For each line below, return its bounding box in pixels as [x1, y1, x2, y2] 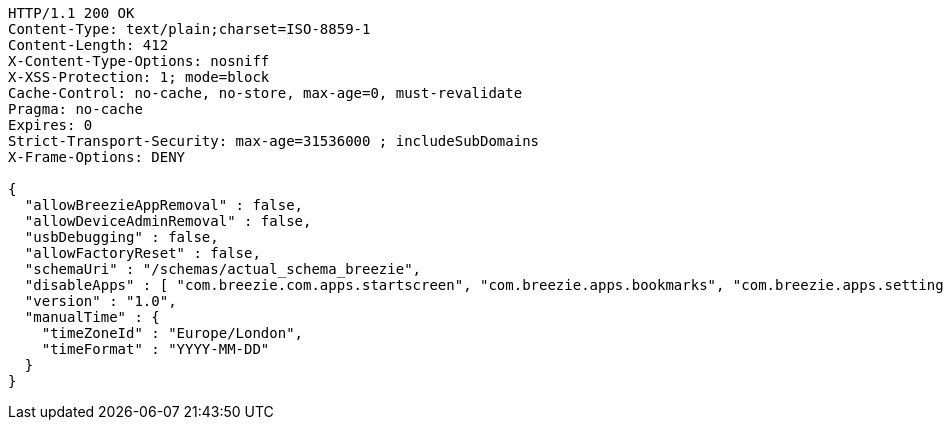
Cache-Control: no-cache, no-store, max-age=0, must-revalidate [8, 85, 523, 101]
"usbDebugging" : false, [24, 229, 219, 245]
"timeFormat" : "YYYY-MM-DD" [41, 341, 270, 357]
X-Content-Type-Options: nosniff [8, 53, 270, 69]
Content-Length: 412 [8, 37, 169, 53]
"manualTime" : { [24, 309, 160, 325]
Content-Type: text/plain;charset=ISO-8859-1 [8, 21, 371, 37]
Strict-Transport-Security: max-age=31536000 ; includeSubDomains [8, 133, 540, 149]
